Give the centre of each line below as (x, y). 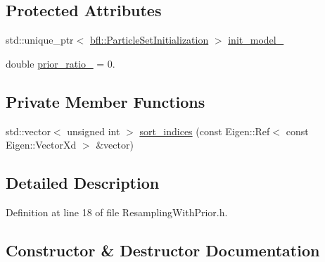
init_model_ (256, 40)
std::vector (28, 131)
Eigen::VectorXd (41, 145)
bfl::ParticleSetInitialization (149, 40)
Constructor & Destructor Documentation (163, 250)
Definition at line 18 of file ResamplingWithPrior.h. (117, 212)
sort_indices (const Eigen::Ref (205, 131)
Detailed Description (83, 183)
